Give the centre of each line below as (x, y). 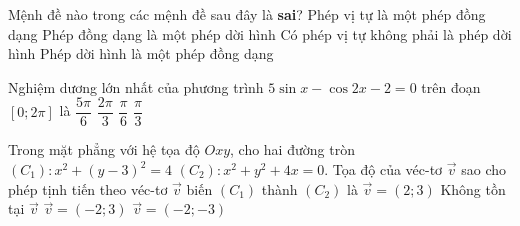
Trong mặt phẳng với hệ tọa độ (104, 149)
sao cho (484, 169)
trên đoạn (451, 86)
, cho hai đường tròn (292, 149)
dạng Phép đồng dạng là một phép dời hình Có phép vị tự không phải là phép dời (260, 33)
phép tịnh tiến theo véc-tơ (88, 188)
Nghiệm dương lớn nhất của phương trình (136, 86)
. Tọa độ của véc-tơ (383, 169)
